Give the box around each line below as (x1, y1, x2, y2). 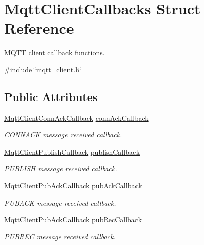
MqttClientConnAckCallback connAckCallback (4, 112, 149, 123)
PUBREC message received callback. (4, 231, 116, 241)
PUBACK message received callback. (4, 197, 116, 208)
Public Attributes (4, 88, 98, 104)
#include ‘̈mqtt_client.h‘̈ (4, 64, 81, 74)
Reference (4, 18, 74, 38)
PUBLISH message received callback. (4, 163, 117, 174)
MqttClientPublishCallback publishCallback (4, 146, 140, 157)
